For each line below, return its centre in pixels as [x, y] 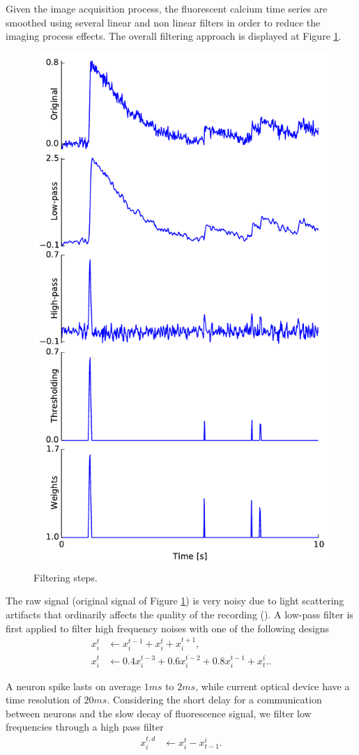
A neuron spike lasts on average [73, 686]
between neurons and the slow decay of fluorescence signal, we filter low [159, 713]
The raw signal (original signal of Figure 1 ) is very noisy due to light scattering [175, 601]
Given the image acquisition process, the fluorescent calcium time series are [167, 8]
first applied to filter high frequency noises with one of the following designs [168, 628]
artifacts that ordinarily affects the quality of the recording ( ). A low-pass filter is [179, 614]
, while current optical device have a [273, 686]
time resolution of [43, 700]
